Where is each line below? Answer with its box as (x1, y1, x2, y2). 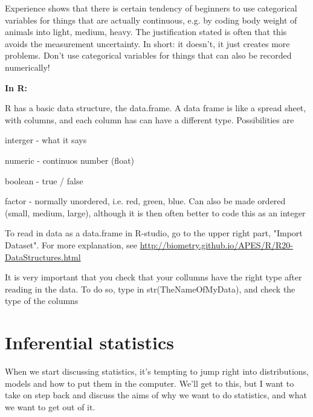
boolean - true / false (5, 174, 83, 187)
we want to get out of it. (5, 400, 95, 413)
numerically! (5, 60, 50, 73)
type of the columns (5, 294, 79, 307)
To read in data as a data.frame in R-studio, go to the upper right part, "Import (5, 227, 303, 239)
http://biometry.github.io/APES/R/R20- (140, 238, 293, 251)
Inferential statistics (5, 330, 174, 355)
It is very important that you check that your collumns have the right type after (5, 271, 302, 283)
